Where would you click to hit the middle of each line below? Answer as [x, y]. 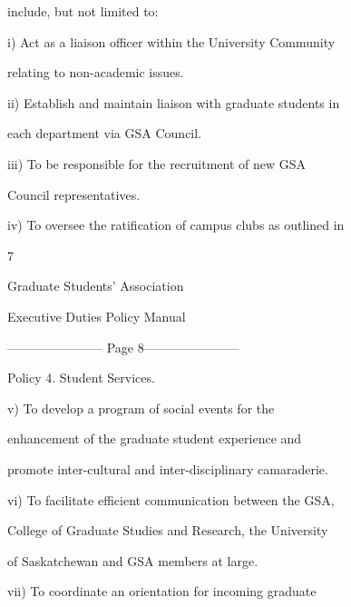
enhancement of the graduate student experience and [155, 438]
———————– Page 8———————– [123, 347]
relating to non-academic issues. [96, 72]
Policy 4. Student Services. [81, 378]
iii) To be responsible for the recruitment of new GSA [157, 163]
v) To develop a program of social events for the [141, 408]
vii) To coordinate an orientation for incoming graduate [162, 591]
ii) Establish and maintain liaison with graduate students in [174, 102]
